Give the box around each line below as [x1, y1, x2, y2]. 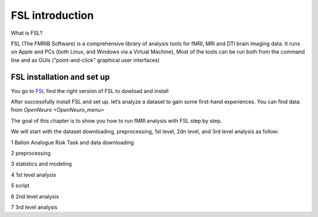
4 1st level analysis [11, 171, 57, 178]
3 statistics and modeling [11, 161, 72, 168]
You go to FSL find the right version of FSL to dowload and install [11, 87, 169, 94]
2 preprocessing [11, 149, 51, 156]
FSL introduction [11, 9, 94, 22]
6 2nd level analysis [11, 193, 59, 200]
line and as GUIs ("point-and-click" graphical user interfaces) [11, 56, 160, 64]
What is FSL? [11, 29, 43, 36]
